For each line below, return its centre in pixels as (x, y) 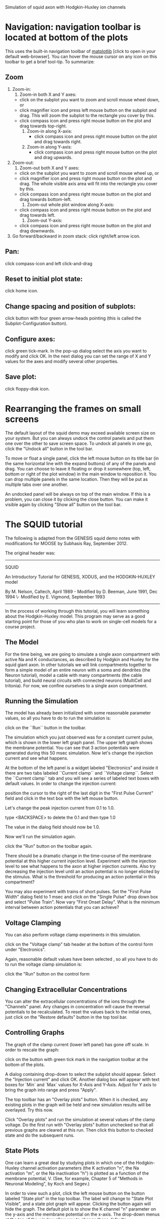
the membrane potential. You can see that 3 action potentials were (72, 748)
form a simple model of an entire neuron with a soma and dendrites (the (78, 670)
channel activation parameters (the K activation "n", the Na (80, 1168)
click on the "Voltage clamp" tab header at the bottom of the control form (79, 944)
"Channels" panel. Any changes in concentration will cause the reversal (78, 1006)
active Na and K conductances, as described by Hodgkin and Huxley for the (82, 659)
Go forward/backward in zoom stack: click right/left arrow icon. (76, 236)
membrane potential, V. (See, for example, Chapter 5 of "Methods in (74, 1178)
